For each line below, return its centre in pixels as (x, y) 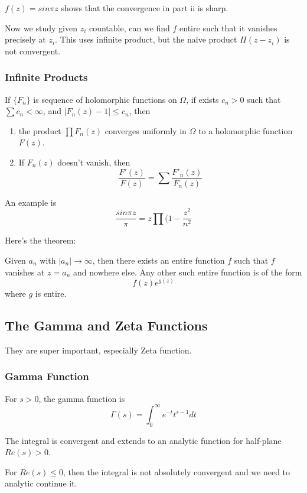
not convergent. (33, 51)
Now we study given (41, 27)
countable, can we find (129, 27)
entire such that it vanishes (228, 27)
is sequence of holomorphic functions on (105, 99)
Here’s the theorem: (40, 240)
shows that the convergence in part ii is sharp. (145, 8)
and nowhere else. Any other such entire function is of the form (188, 272)
